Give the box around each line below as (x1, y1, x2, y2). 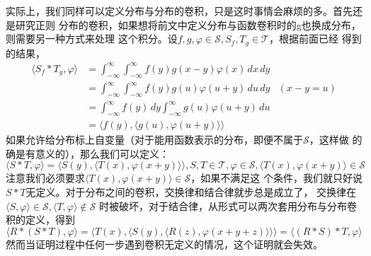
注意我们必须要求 (6, 170, 85, 185)
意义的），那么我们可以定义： (35, 146, 169, 161)
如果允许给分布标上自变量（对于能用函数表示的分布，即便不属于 (6, 132, 303, 147)
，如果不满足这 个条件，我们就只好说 (190, 170, 363, 185)
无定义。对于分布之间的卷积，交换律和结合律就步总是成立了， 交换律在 (25, 185, 357, 199)
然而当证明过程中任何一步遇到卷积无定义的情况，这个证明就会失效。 (6, 236, 323, 251)
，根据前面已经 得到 (268, 31, 362, 46)
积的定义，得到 (6, 212, 75, 227)
